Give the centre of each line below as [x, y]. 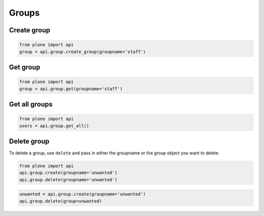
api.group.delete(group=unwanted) [61, 201]
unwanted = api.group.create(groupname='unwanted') [83, 194]
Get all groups [31, 104]
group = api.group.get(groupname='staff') [71, 89]
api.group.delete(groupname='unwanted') [68, 180]
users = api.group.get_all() [54, 126]
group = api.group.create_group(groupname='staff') [83, 52]
